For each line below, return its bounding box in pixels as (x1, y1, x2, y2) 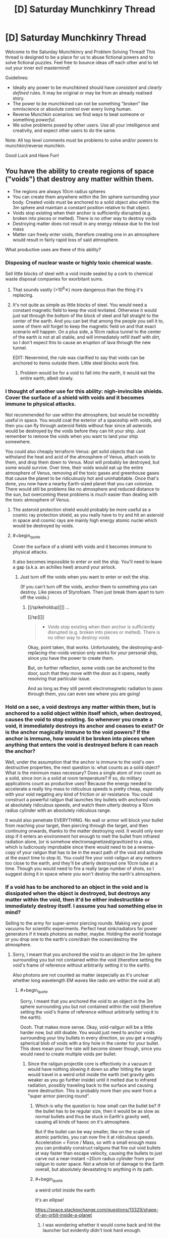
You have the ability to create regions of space (5, 167, 154, 175)
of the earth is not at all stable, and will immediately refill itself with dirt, (12, 334, 160, 340)
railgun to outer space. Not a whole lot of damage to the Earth (35, 1161, 164, 1167)
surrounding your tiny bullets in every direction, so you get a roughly (20, 1035, 162, 1041)
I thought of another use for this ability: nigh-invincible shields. (5, 388, 163, 395)
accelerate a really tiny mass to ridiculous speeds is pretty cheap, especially (5, 786, 164, 792)
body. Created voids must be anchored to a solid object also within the (12, 199, 160, 205)
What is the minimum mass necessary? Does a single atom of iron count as (5, 770, 161, 776)
